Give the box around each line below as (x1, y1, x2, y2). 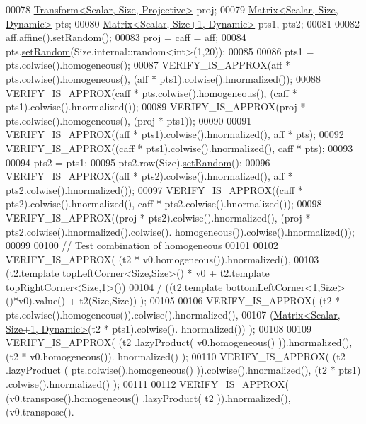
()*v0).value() (6, 293, 66, 308)
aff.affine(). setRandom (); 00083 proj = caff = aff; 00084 (6, 30, 246, 45)
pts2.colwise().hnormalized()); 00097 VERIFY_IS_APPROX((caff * (6, 182, 303, 197)
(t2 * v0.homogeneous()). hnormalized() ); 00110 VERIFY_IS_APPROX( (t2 (6, 348, 345, 363)
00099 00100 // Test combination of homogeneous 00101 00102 (6, 238, 278, 253)
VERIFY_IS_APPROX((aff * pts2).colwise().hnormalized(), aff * (6, 168, 293, 183)
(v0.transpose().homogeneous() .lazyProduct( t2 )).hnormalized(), (6, 390, 291, 405)
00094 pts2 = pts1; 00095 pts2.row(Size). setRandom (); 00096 (6, 154, 270, 169)
